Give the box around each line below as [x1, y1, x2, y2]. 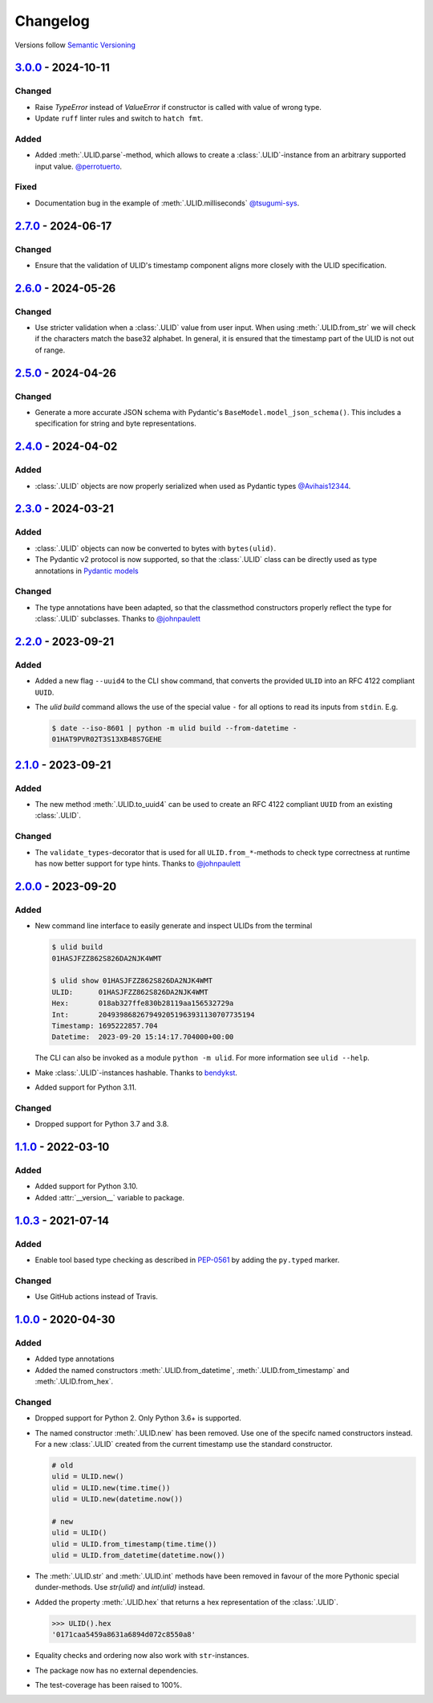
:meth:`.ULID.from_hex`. [34, 1376, 114, 1386]
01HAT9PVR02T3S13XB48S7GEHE [51, 735, 162, 744]
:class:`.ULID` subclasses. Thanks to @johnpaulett [34, 614, 200, 624]
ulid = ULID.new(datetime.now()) [51, 1494, 184, 1504]
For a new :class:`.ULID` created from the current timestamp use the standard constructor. [34, 1439, 333, 1448]
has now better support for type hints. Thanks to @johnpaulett [34, 859, 241, 869]
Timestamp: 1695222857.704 [51, 1021, 158, 1030]
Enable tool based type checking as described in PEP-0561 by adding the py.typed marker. [34, 1255, 340, 1265]
